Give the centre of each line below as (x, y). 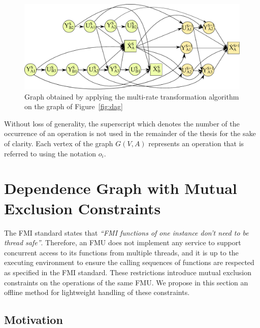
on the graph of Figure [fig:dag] (74, 106)
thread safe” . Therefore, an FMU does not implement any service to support (123, 242)
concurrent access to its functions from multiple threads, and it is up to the (121, 252)
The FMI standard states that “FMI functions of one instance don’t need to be (126, 232)
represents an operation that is (196, 143)
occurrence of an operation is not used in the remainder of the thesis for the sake (130, 133)
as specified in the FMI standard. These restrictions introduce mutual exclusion (128, 272)
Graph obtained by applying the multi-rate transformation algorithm (132, 96)
